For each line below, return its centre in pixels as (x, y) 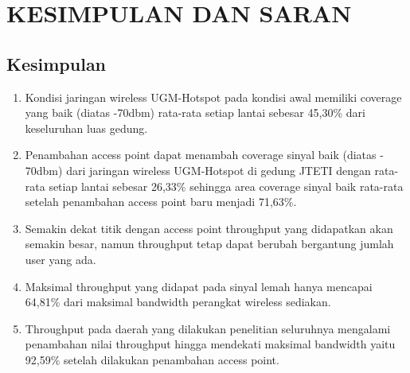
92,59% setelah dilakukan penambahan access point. (152, 359)
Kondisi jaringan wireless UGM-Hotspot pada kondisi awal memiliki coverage (213, 97)
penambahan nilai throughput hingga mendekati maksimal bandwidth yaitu (210, 344)
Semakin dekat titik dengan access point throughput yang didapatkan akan (209, 228)
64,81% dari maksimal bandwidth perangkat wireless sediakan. (178, 302)
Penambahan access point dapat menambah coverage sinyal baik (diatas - (204, 155)
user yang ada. (61, 259)
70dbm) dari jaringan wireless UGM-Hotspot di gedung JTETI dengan (198, 170)
